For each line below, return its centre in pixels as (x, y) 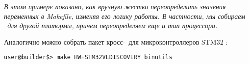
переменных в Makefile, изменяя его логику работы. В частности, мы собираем (124, 16)
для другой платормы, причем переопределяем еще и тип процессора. (112, 25)
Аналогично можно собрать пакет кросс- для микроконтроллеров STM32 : (116, 41)
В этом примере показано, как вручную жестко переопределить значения (115, 6)
